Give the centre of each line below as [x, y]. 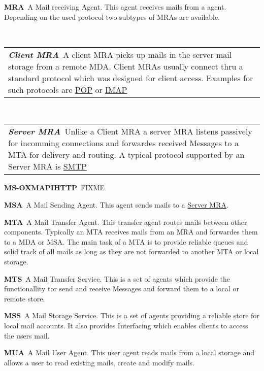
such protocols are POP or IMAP [68, 89]
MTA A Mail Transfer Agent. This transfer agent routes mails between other [126, 222]
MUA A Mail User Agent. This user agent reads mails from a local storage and [129, 352]
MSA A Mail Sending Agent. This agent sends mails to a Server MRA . [116, 204]
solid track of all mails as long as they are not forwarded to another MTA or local [131, 251]
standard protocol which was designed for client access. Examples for [131, 78]
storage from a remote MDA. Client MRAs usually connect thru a [126, 66]
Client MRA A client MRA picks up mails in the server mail [120, 54]
